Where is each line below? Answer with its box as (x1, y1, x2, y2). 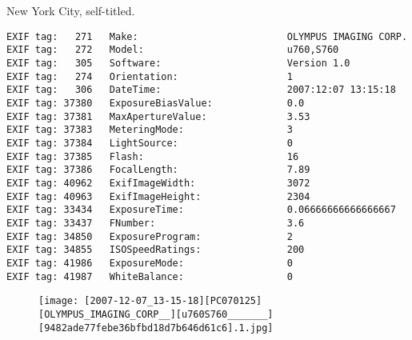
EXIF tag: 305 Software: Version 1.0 (6, 58, 350, 70)
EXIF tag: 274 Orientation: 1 (6, 70, 293, 82)
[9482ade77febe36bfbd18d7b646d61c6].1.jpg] (38, 322, 274, 334)
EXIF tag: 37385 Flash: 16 (6, 150, 299, 162)
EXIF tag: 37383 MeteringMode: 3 (6, 124, 293, 136)
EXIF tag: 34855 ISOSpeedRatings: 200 (6, 244, 305, 256)
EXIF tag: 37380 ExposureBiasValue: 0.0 (6, 98, 305, 110)
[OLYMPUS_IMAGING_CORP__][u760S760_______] (38, 308, 274, 320)
